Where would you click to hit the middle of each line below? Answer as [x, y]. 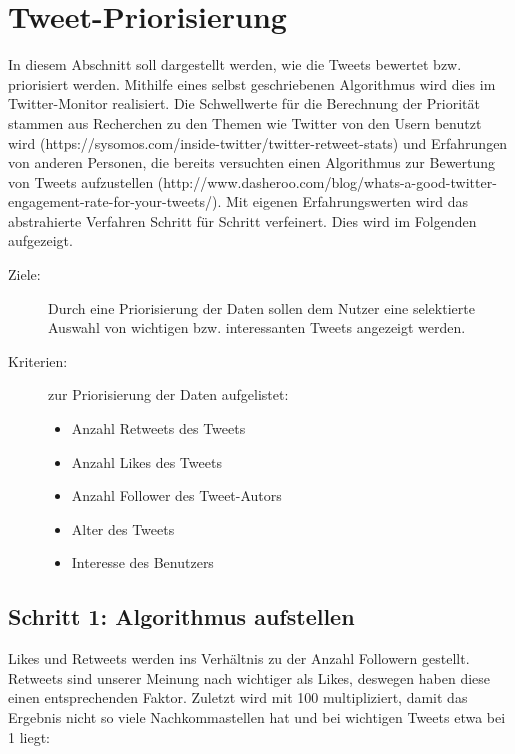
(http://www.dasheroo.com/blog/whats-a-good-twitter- [327, 181]
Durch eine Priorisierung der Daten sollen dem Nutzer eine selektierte [261, 307]
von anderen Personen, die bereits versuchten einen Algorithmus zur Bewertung [252, 162]
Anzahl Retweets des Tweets [158, 428]
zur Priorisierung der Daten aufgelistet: [168, 394]
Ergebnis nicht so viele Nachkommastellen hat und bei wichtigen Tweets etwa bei [257, 716]
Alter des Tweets [123, 528]
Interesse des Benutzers [142, 562]
